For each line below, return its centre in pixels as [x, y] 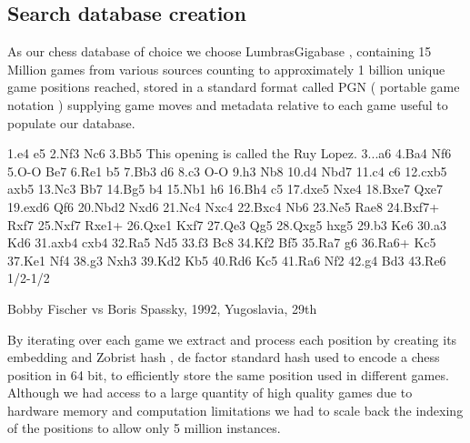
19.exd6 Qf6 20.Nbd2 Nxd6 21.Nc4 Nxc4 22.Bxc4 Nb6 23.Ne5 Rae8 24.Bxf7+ [224, 206]
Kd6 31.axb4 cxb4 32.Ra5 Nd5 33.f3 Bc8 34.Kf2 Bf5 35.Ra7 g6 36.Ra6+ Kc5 [222, 242]
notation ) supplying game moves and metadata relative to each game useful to [228, 104]
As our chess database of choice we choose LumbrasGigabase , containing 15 [220, 51]
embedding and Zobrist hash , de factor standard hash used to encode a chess [224, 357]
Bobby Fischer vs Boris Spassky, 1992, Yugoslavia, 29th [162, 308]
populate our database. [71, 122]
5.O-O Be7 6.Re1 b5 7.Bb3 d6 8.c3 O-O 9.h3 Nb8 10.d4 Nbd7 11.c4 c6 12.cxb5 [227, 171]
